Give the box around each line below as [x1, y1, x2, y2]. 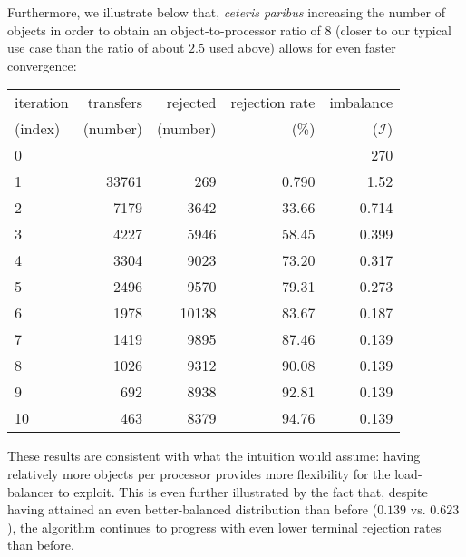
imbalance [329, 92, 393, 113]
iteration [15, 92, 69, 113]
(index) [15, 118, 61, 140]
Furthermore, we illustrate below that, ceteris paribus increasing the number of [7, 3, 446, 21]
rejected [166, 92, 217, 113]
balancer [7, 482, 54, 501]
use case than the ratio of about [7, 38, 185, 57]
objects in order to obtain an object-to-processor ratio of [7, 20, 321, 39]
